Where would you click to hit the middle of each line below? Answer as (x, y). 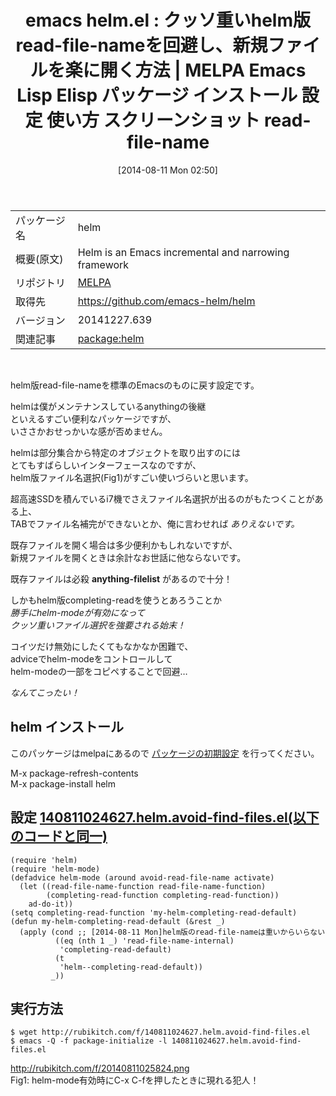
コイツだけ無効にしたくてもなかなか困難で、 (102, 646)
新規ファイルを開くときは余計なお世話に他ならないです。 (128, 557)
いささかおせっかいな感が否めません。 (89, 431)
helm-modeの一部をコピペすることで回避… (99, 671)
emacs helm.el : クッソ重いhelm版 (167, 20)
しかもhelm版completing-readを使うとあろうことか (116, 600)
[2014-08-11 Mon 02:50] (168, 170)
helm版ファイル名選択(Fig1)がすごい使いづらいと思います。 (132, 477)
